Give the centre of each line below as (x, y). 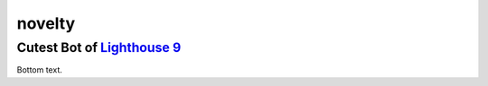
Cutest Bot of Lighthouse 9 (99, 47)
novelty (46, 23)
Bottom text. (39, 70)
